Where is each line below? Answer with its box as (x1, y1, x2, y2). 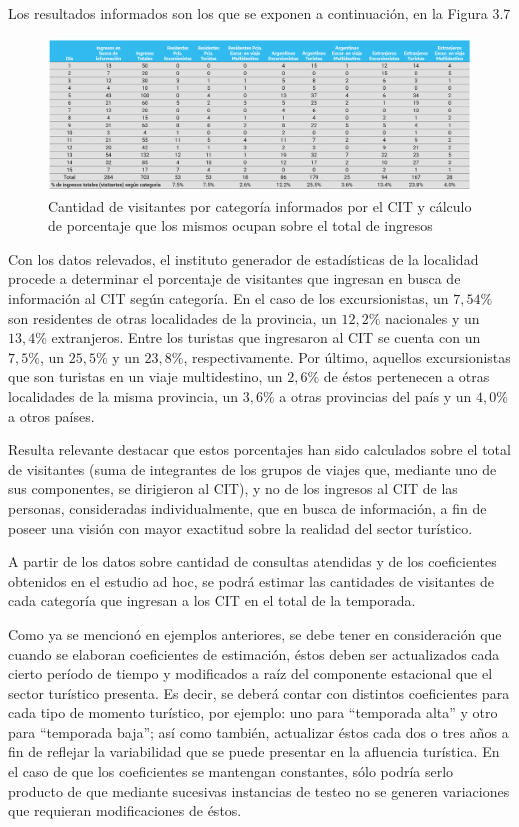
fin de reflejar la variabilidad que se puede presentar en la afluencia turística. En (8, 741, 500, 762)
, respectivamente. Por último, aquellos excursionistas (183, 346, 511, 367)
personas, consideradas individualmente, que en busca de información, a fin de (8, 497, 487, 518)
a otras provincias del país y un (279, 385, 472, 406)
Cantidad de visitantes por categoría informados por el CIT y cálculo (48, 195, 472, 216)
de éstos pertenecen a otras (323, 366, 490, 387)
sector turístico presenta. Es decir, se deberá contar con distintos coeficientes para (8, 682, 510, 703)
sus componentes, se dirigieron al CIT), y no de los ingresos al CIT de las (8, 478, 458, 499)
